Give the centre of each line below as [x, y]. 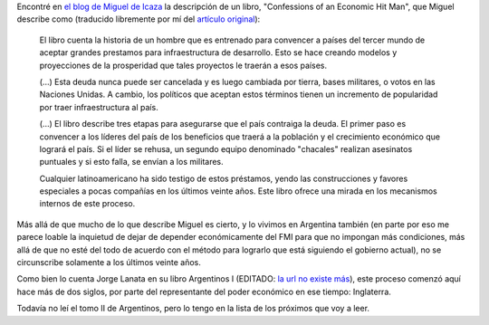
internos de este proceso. [87, 204]
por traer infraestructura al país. [99, 107]
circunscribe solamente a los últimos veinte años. [109, 263]
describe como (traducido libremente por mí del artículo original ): [139, 19]
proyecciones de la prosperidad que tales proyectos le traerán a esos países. [183, 65]
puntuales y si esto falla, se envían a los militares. [131, 162]
